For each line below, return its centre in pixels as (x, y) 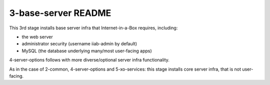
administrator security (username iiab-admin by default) (79, 44)
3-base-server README (60, 13)
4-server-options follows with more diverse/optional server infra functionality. (89, 60)
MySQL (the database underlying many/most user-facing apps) (87, 51)
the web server (37, 37)
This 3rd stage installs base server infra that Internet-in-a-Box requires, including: (93, 28)
